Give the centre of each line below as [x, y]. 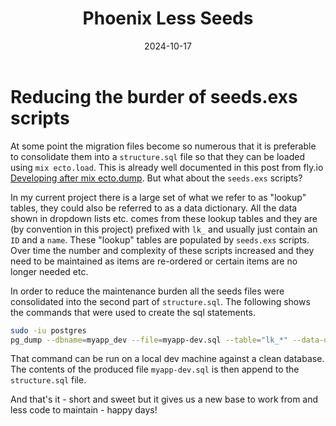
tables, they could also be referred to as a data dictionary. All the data [154, 208]
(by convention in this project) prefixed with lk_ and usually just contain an [164, 229]
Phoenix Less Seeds [168, 18]
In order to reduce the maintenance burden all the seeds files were [147, 291]
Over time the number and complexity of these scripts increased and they [162, 250]
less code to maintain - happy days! [84, 410]
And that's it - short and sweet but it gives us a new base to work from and [164, 399]
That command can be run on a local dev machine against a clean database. [167, 359]
